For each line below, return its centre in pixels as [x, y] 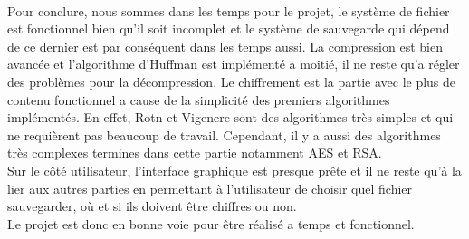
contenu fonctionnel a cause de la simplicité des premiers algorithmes [199, 99]
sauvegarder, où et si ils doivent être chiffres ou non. [152, 206]
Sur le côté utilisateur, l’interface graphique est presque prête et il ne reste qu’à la [234, 170]
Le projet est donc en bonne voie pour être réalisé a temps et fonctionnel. [211, 223]
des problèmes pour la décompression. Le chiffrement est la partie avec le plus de [232, 81]
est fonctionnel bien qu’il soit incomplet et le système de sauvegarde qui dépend [229, 29]
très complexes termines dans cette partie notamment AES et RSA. [195, 153]
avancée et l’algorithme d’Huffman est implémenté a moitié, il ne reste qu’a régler [234, 64]
